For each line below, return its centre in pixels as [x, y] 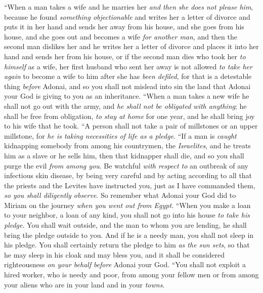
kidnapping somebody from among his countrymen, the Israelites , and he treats [127, 145]
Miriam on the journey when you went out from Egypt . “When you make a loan [127, 205]
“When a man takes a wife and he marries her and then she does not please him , [129, 7]
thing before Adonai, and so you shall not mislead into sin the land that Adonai [127, 86]
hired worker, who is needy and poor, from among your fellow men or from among [131, 275]
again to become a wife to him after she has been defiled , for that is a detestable [128, 76]
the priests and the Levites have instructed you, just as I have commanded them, [130, 185]
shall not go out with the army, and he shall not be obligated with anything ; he [125, 106]
